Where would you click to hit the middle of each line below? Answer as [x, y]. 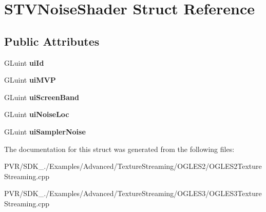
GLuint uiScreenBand [42, 97]
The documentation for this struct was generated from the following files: [119, 149]
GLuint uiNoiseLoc [37, 114]
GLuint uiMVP [30, 80]
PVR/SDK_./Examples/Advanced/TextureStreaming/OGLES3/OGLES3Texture [133, 193]
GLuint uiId [24, 62]
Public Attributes [52, 41]
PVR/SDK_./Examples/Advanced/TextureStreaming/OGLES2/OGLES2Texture [133, 166]
